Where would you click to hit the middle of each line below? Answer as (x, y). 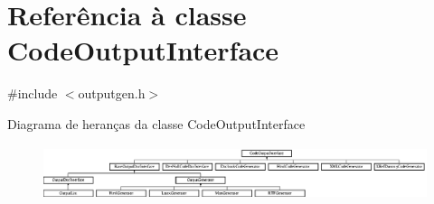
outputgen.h (112, 93)
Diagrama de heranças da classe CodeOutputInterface (156, 123)
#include (33, 93)
